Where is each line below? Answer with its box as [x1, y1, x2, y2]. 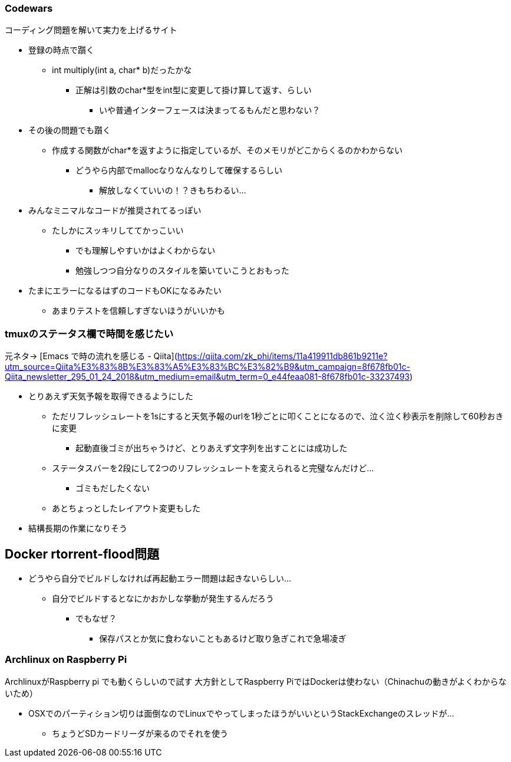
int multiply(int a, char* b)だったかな [52, 65, 192, 75]
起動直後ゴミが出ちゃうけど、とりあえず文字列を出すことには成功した [75, 443, 348, 454]
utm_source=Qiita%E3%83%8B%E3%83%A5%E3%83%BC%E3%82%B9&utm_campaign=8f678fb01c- [5, 362, 410, 372]
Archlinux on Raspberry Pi [5, 653, 127, 666]
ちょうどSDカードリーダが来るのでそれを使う [52, 728, 229, 738]
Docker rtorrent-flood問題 [5, 546, 160, 561]
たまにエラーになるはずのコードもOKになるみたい [28, 285, 222, 296]
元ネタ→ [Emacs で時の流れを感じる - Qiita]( [5, 351, 177, 362]
